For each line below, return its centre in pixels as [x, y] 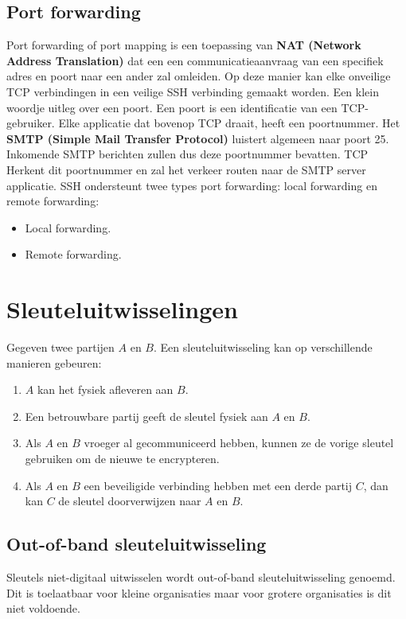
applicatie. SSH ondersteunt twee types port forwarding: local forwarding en [192, 185]
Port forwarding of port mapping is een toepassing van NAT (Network [184, 45]
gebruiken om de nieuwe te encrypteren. [122, 459]
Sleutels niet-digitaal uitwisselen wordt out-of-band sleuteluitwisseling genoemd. [201, 577]
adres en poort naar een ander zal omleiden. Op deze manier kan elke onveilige [199, 76]
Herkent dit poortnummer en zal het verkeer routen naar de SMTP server [186, 169]
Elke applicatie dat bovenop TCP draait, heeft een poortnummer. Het [229, 123]
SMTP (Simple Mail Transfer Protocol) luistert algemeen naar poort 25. [198, 138]
